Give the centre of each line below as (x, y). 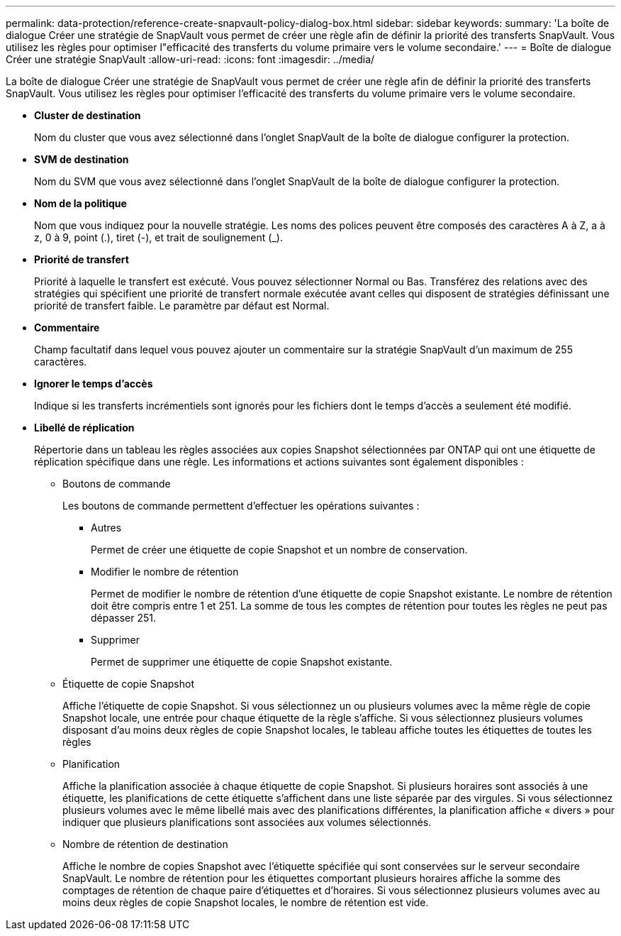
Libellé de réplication (84, 428)
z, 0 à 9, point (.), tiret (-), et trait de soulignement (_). (158, 237)
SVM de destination (82, 159)
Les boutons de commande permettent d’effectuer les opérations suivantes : (241, 506)
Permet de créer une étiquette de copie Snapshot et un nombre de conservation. (279, 550)
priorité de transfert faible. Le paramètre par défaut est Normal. (182, 305)
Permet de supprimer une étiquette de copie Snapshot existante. (242, 662)
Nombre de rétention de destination (145, 844)
